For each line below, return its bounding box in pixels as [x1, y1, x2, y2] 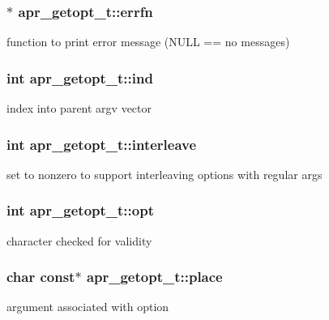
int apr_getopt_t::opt [6, 200, 154, 220]
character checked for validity [6, 232, 152, 249]
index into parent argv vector [6, 100, 152, 117]
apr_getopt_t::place [86, 267, 223, 287]
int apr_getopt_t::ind [6, 67, 153, 87]
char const [6, 267, 75, 287]
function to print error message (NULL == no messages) [6, 33, 290, 50]
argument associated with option [6, 298, 169, 315]
